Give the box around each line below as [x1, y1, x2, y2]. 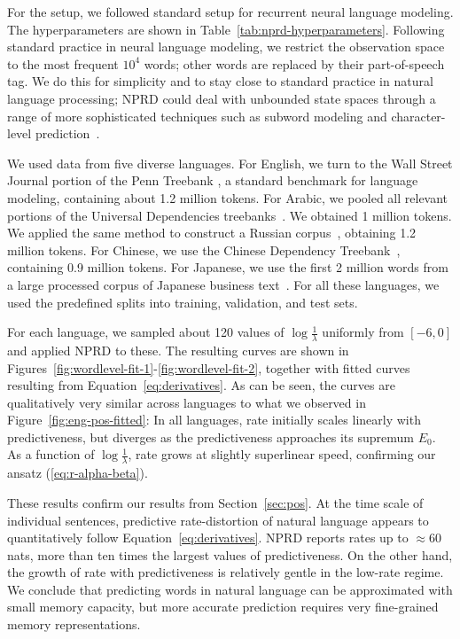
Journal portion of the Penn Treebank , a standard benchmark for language [7, 171, 418, 190]
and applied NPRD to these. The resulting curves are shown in [7, 340, 349, 359]
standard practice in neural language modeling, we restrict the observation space [7, 37, 445, 56]
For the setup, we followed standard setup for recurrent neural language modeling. [7, 3, 454, 20]
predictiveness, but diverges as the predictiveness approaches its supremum [7, 427, 414, 446]
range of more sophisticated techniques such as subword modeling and [7, 106, 387, 125]
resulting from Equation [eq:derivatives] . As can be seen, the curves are [7, 376, 395, 394]
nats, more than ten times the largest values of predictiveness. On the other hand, [7, 545, 453, 564]
